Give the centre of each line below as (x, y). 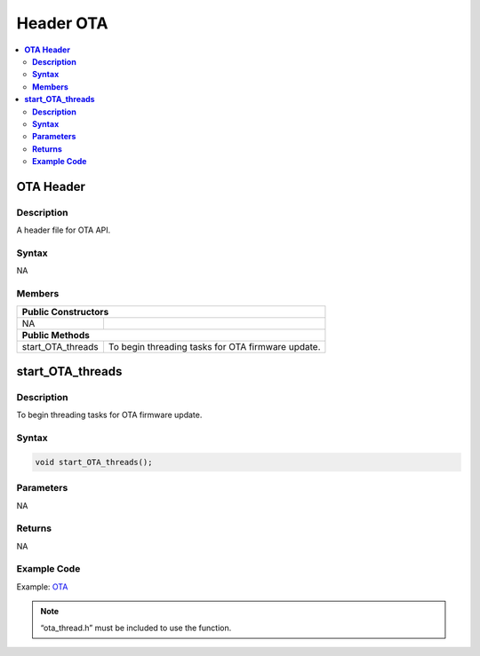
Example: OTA (42, 587)
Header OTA (62, 23)
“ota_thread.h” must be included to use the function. (136, 628)
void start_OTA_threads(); (94, 462)
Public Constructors (65, 312)
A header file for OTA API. (64, 230)
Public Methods (56, 335)
